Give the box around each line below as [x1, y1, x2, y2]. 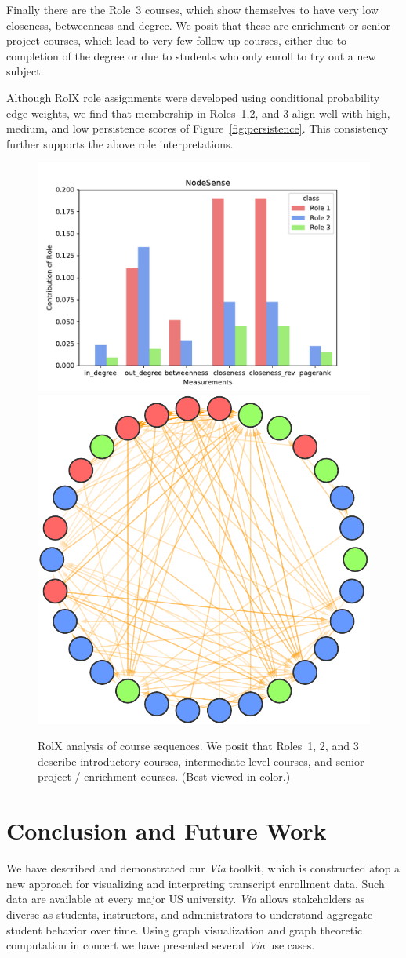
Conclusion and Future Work [6, 814, 327, 847]
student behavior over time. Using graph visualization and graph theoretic [6, 921, 363, 938]
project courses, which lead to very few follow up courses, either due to [6, 32, 347, 49]
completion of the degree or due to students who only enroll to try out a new [6, 47, 376, 64]
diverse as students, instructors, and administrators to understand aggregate [6, 905, 373, 922]
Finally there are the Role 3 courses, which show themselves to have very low [6, 2, 379, 17]
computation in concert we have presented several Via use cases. [6, 937, 315, 953]
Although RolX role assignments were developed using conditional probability [6, 89, 380, 105]
